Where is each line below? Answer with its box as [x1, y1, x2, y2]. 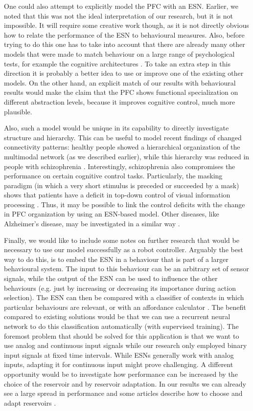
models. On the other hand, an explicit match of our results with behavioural [4, 77, 236, 87]
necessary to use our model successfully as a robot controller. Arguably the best [4, 244, 243, 255]
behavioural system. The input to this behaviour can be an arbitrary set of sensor [4, 263, 249, 274]
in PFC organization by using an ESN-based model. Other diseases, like [4, 209, 219, 219]
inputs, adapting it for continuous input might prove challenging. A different [4, 359, 233, 369]
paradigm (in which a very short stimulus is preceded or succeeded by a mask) [4, 180, 239, 190]
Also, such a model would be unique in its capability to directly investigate [4, 123, 229, 133]
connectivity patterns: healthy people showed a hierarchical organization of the [4, 142, 240, 152]
